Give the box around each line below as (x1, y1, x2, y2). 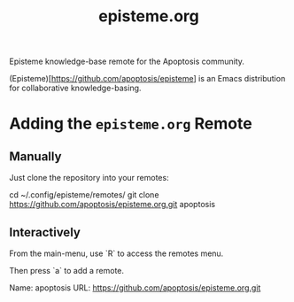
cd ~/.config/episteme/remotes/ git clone (9, 190, 159, 200)
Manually (9, 149, 62, 164)
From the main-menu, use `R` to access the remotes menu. (9, 248, 224, 259)
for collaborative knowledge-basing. (9, 82, 142, 94)
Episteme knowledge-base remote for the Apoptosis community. (9, 56, 245, 67)
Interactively (9, 224, 81, 240)
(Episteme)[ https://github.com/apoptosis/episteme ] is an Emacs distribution (9, 74, 286, 84)
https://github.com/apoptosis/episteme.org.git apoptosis (9, 199, 215, 210)
